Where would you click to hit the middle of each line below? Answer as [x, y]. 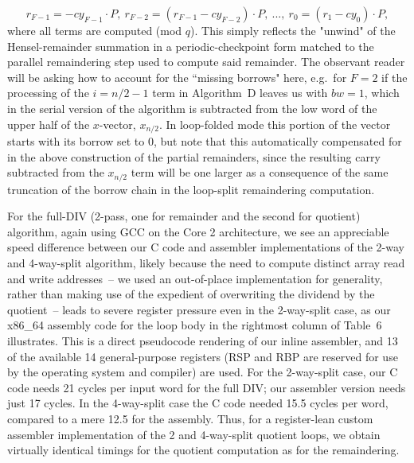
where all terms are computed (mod [95, 30]
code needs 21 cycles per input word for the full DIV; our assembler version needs [207, 387]
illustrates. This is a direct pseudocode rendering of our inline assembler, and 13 [203, 340]
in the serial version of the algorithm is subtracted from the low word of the [192, 108]
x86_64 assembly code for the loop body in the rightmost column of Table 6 [195, 325]
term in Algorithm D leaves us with [240, 93]
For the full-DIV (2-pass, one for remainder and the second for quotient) [184, 216]
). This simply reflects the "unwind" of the [293, 30]
